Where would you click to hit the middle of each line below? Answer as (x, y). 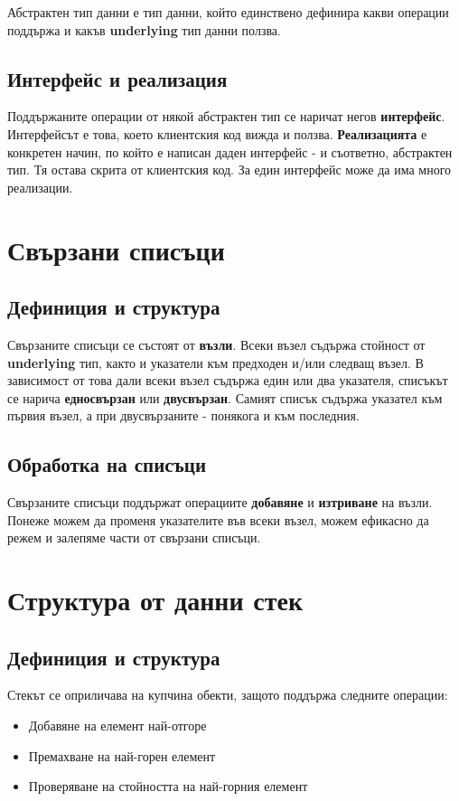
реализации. (40, 187)
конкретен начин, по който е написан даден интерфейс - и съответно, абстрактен (230, 151)
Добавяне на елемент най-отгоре (117, 726)
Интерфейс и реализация (117, 78)
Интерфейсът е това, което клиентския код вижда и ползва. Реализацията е (217, 133)
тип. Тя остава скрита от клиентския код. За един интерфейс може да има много (229, 170)
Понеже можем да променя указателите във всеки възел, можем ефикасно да (218, 519)
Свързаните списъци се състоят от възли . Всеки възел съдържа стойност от (216, 344)
